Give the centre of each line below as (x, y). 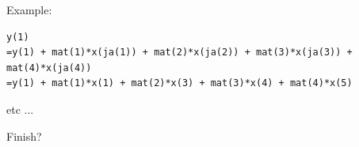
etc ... (20, 109)
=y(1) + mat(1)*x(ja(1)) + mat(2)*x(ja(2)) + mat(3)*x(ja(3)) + (179, 53)
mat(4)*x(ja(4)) (49, 68)
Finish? (24, 136)
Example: (29, 9)
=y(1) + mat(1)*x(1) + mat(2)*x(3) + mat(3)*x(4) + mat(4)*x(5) (179, 83)
